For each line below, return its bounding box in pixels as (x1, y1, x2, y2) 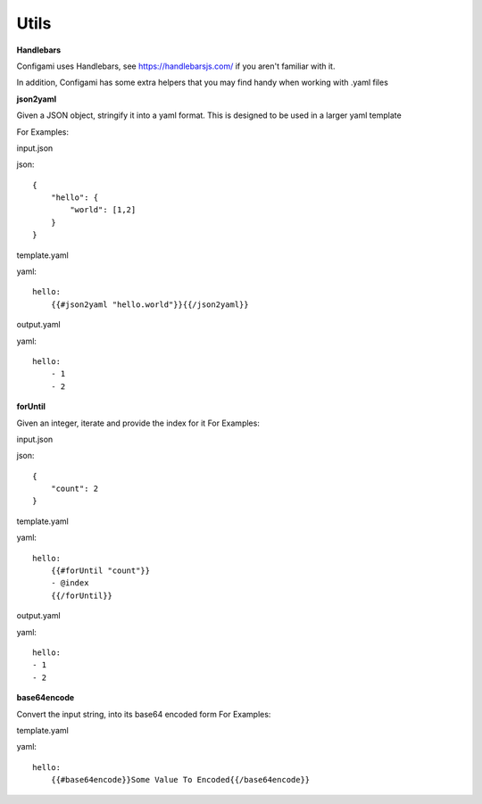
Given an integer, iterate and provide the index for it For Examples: (16, 418, 261, 428)
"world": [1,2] (70, 205, 137, 215)
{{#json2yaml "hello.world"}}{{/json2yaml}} (50, 299, 249, 310)
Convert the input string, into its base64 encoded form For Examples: (16, 709, 271, 719)
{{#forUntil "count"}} (50, 566, 151, 576)
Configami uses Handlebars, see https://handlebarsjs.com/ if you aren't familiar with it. (16, 61, 336, 71)
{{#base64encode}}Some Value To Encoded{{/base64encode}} (50, 775, 311, 785)
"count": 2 (50, 484, 99, 494)
